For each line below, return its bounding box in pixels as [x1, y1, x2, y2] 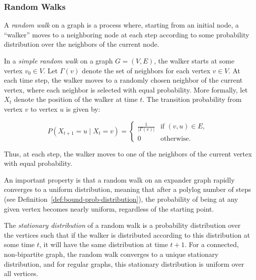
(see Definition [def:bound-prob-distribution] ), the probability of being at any [4, 193, 238, 204]
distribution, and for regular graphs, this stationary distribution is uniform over [4, 258, 244, 269]
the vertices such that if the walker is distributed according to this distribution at [4, 229, 250, 240]
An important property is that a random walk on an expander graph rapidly [4, 174, 235, 185]
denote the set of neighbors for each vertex [82, 65, 211, 75]
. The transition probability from [142, 94, 242, 104]
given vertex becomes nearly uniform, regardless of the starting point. [4, 203, 214, 214]
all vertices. [4, 268, 38, 279]
